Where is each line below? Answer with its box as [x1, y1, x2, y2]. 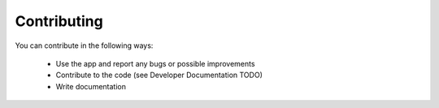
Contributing [15, 12, 103, 30]
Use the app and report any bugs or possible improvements [55, 58, 255, 68]
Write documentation [55, 81, 126, 91]
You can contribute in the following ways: [15, 41, 154, 50]
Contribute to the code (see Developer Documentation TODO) [55, 70, 263, 80]
